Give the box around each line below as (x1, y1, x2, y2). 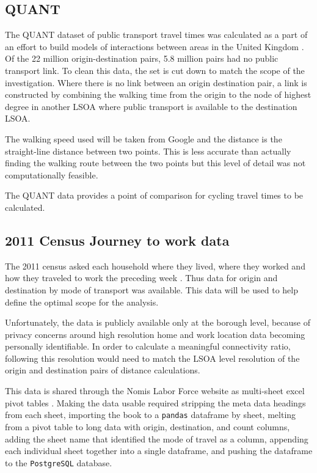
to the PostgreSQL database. (5, 456, 112, 469)
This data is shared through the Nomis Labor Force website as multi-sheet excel (5, 384, 305, 397)
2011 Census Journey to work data (5, 230, 230, 249)
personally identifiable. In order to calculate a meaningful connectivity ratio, (5, 340, 291, 353)
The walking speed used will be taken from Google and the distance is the (5, 132, 282, 145)
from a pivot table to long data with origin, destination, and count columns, (5, 420, 290, 433)
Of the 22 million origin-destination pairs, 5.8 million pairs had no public (5, 52, 279, 65)
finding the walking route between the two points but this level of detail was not (5, 156, 306, 169)
